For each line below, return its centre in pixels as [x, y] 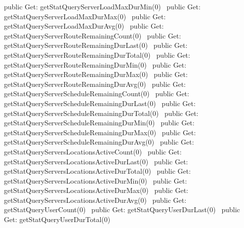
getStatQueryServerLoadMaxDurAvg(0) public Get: [84, 26]
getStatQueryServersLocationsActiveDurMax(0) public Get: [96, 190]
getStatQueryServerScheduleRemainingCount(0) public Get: [97, 94]
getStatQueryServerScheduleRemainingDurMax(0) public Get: [100, 132]
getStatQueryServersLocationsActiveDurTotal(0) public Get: [98, 171]
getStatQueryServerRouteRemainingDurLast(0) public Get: [96, 45]
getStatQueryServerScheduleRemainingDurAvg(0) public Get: [99, 142]
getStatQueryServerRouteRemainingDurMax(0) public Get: [96, 74]
